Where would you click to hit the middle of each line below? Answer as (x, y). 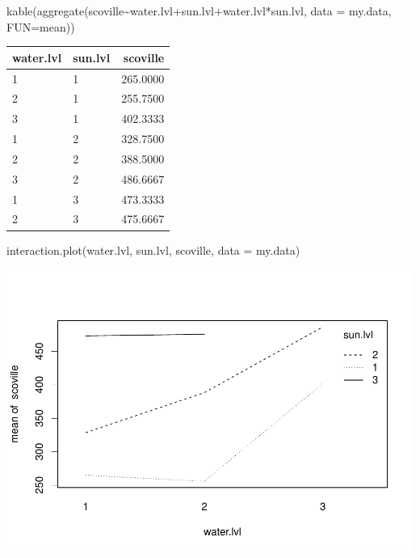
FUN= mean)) (41, 26)
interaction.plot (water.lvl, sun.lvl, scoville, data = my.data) (153, 249)
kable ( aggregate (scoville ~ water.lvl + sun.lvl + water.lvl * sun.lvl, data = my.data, (199, 11)
